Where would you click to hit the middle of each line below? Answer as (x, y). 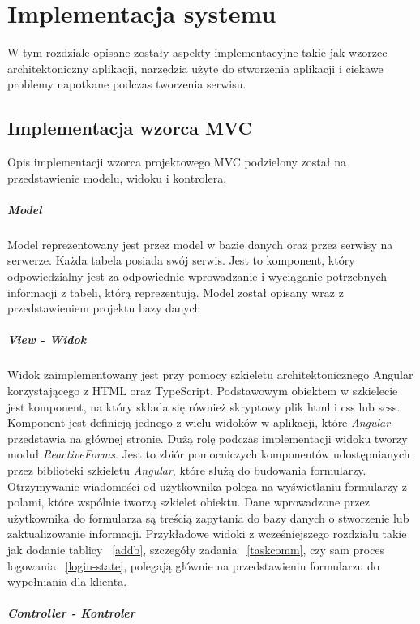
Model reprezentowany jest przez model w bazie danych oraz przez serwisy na (200, 244)
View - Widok (47, 340)
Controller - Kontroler (71, 613)
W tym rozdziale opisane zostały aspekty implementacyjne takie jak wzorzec (197, 52)
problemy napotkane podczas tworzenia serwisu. (127, 84)
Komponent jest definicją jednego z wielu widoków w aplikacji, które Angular (199, 422)
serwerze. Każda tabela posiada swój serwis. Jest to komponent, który (181, 260)
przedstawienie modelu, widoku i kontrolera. (117, 177)
